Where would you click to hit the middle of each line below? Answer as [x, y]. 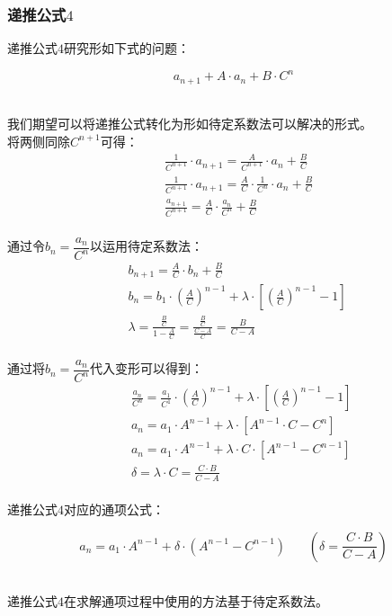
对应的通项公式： [114, 509]
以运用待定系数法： [147, 246]
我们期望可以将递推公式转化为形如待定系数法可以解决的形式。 [190, 124]
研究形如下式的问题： [127, 48]
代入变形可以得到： [147, 368]
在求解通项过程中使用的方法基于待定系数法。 [196, 601]
